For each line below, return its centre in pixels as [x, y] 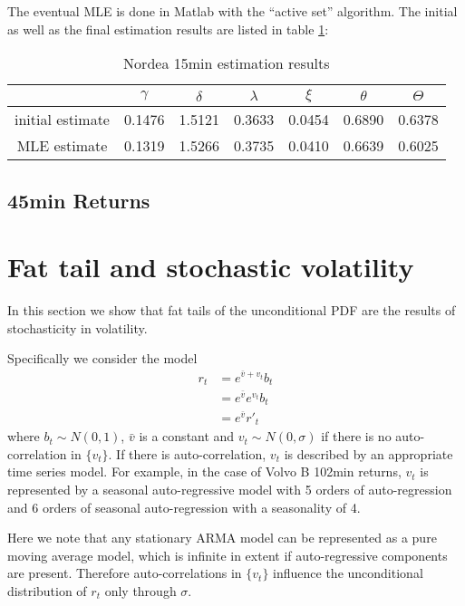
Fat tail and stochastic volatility [211, 267]
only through [140, 591]
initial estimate [62, 120]
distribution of [47, 591]
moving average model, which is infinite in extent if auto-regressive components [228, 555]
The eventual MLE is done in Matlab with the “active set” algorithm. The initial [232, 11]
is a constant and [187, 436]
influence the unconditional [348, 573]
